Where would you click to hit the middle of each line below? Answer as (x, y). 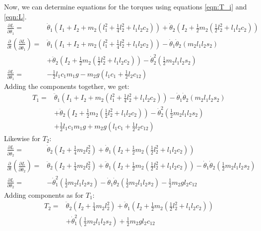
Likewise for (22, 138)
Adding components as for (44, 194)
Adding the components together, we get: (67, 86)
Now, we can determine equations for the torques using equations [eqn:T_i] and (126, 6)
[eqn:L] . (15, 16)
